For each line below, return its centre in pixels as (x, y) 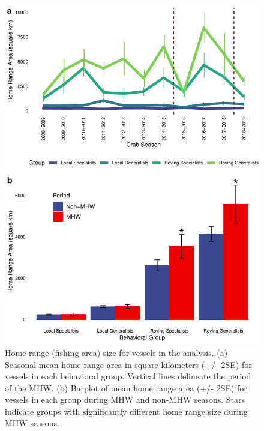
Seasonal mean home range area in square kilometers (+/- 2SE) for (128, 364)
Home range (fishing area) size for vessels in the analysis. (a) (116, 352)
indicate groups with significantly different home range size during (126, 411)
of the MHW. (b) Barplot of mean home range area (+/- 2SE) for (126, 387)
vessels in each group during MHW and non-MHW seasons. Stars (125, 399)
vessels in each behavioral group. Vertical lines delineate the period (128, 376)
